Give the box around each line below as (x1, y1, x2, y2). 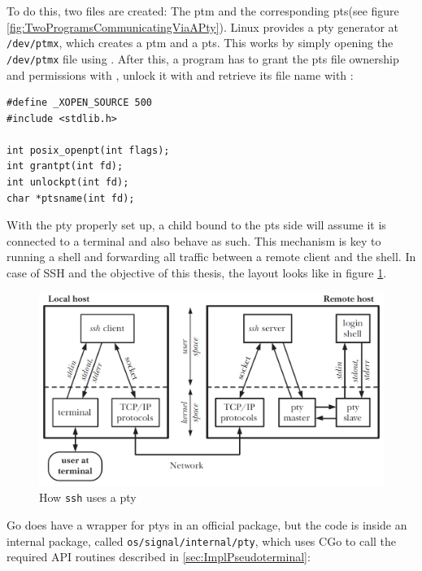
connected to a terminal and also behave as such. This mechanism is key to (7, 232, 381, 249)
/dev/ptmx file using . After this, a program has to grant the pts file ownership (7, 50, 399, 67)
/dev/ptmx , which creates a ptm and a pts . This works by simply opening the (7, 34, 394, 51)
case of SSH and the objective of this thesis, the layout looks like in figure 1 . (7, 264, 387, 281)
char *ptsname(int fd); (7, 192, 135, 204)
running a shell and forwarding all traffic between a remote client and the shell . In (7, 248, 416, 265)
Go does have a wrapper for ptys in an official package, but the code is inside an (7, 516, 407, 533)
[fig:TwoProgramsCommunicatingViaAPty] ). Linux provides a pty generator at (7, 18, 399, 35)
